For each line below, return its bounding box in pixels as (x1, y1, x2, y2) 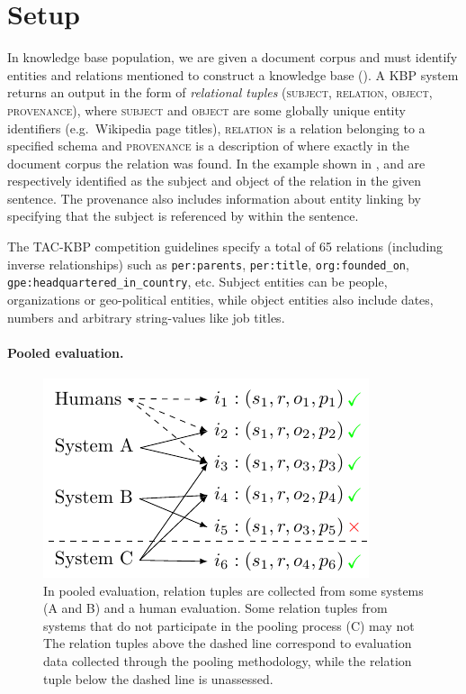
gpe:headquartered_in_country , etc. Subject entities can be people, (7, 272, 388, 291)
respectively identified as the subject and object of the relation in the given (7, 171, 421, 190)
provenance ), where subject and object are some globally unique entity (7, 100, 406, 119)
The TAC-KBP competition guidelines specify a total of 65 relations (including (7, 237, 444, 256)
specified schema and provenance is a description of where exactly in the (7, 136, 410, 155)
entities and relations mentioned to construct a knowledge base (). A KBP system (7, 65, 459, 84)
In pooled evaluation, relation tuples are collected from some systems (43, 580, 424, 599)
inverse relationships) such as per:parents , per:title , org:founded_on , (7, 254, 409, 273)
